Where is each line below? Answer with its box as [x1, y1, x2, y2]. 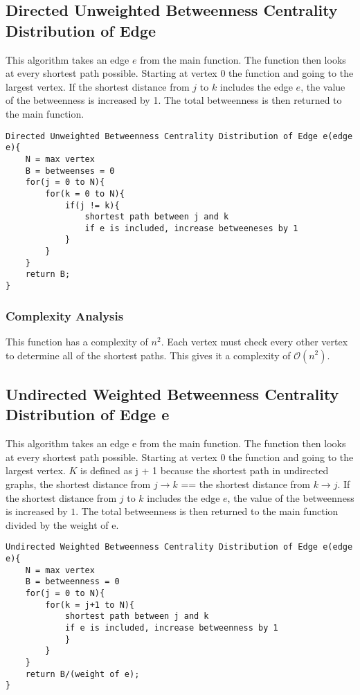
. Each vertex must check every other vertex [161, 334, 348, 348]
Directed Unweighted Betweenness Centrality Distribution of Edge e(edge [6, 131, 353, 141]
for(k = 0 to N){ [45, 188, 125, 199]
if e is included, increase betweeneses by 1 [84, 223, 298, 233]
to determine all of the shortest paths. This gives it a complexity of [6, 347, 291, 362]
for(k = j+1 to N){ [45, 599, 135, 610]
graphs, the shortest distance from [6, 476, 151, 491]
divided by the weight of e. [6, 517, 119, 532]
